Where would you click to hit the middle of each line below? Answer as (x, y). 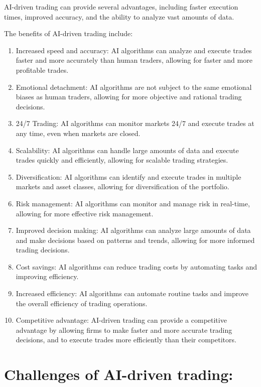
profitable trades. (42, 70)
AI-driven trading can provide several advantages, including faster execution (121, 7)
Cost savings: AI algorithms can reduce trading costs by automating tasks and (137, 266)
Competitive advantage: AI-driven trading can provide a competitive (121, 320)
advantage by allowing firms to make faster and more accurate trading (124, 330)
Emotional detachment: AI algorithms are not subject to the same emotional (134, 87)
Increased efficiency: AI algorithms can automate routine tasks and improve (132, 293)
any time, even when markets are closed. (78, 133)
